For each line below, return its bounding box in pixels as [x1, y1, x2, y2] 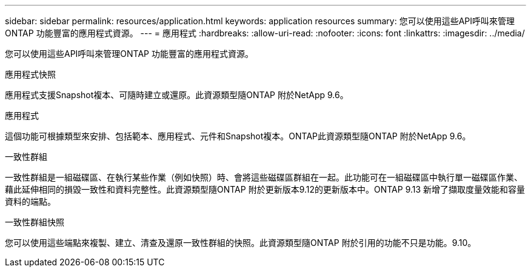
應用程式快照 [5, 69, 56, 79]
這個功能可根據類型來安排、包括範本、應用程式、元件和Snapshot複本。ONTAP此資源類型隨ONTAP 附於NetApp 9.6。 [5, 131, 471, 141]
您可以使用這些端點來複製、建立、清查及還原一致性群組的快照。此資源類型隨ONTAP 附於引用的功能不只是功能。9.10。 [5, 237, 476, 248]
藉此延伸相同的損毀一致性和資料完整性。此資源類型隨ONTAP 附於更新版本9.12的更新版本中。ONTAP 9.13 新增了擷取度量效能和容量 [5, 184, 526, 194]
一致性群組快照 [5, 217, 64, 227]
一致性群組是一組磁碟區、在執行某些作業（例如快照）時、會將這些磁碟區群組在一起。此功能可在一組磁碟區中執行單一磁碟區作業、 [5, 172, 523, 182]
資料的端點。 [5, 196, 56, 207]
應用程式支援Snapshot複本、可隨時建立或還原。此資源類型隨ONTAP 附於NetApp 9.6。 [5, 90, 349, 100]
